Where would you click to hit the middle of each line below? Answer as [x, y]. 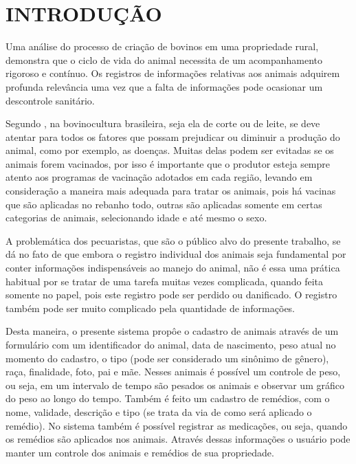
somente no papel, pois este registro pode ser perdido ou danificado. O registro [171, 295]
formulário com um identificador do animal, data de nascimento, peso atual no [171, 344]
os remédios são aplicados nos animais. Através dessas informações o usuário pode [178, 439]
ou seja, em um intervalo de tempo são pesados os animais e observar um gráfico [175, 385]
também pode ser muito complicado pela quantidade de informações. [151, 308]
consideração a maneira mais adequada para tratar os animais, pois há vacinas [171, 191]
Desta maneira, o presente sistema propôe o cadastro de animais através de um [172, 331]
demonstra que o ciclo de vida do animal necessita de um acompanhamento [164, 59]
